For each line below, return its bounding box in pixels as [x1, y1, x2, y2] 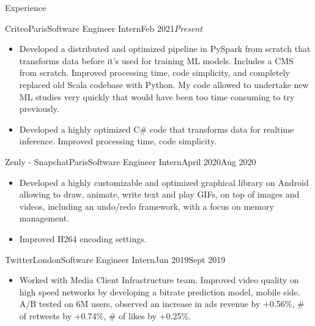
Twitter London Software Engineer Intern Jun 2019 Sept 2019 [5, 253, 226, 265]
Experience [5, 1, 46, 13]
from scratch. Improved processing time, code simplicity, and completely [19, 66, 291, 79]
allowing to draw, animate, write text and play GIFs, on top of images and [19, 188, 300, 201]
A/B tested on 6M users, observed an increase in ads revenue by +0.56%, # [19, 297, 305, 310]
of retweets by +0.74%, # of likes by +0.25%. [19, 309, 191, 322]
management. [19, 212, 70, 224]
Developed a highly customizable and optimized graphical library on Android [19, 176, 309, 188]
